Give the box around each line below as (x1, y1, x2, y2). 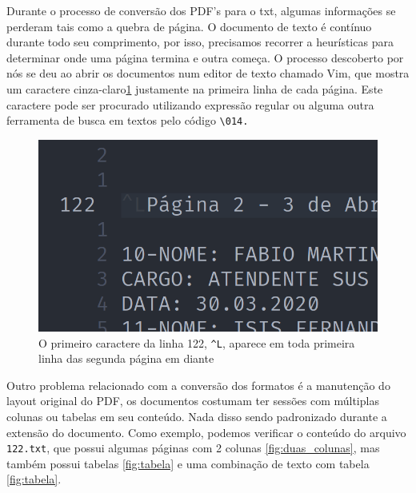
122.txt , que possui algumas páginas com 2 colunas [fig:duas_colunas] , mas (6, 439, 380, 456)
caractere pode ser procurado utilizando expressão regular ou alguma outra (6, 96, 374, 113)
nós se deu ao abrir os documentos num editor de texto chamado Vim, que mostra (6, 65, 410, 82)
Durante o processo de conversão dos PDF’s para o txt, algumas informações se (6, 2, 396, 18)
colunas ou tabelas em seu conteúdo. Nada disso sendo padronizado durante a (6, 408, 387, 424)
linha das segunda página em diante (38, 350, 214, 367)
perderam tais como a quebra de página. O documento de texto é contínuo (6, 18, 372, 34)
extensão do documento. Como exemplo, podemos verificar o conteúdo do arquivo (6, 423, 406, 440)
